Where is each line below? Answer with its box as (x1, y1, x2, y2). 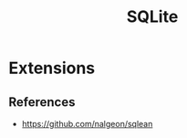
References (8, 94, 76, 110)
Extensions (8, 58, 96, 79)
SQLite (126, 6, 179, 27)
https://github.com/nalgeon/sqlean (21, 119, 153, 129)
